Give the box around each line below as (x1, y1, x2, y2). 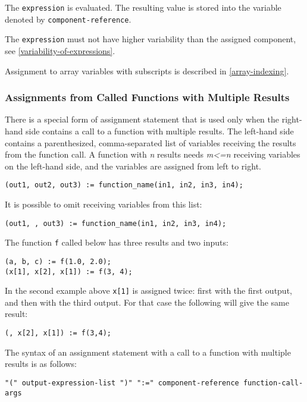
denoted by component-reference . (5, 12, 131, 25)
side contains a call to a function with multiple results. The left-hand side (26, 124, 294, 137)
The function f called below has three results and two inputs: (5, 236, 228, 249)
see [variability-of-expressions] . (5, 44, 115, 56)
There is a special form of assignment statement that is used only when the (5, 113, 280, 125)
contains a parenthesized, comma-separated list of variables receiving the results (5, 136, 296, 149)
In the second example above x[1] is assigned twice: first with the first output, (5, 284, 292, 297)
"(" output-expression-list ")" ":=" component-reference (5, 378, 239, 387)
